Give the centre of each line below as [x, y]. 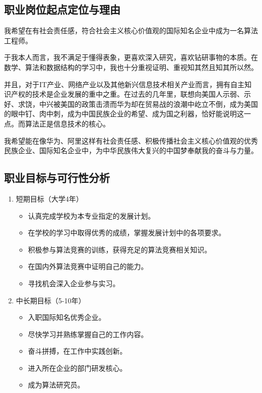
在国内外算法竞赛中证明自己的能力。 [88, 266]
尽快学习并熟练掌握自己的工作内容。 [88, 334]
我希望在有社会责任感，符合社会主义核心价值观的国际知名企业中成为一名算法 [131, 30]
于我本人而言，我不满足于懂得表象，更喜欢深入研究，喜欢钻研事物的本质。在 [131, 57]
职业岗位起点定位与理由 [62, 9]
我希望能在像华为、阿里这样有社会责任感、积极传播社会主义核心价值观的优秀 [131, 140]
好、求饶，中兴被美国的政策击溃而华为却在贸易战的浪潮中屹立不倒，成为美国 [131, 104]
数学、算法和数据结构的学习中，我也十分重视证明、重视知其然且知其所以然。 [131, 67]
